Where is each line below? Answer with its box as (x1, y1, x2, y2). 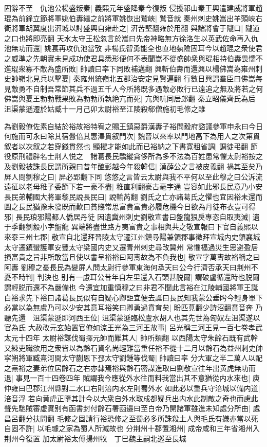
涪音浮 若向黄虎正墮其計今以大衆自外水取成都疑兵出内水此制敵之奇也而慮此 (4, 392, 258, 403)
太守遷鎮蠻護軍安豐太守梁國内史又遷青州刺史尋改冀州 (4, 241, 184, 252)
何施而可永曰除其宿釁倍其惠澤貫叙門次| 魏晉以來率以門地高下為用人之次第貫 (4, 131, 260, 141)
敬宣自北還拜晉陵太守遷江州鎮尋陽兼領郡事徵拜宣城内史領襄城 (51, 231, 260, 242)
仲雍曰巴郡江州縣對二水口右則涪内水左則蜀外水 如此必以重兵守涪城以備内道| (4, 382, 260, 393)
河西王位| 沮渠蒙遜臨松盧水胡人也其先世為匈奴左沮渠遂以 (68, 312, 260, 323)
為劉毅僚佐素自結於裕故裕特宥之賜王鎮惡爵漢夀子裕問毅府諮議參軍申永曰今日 (4, 120, 263, 131)
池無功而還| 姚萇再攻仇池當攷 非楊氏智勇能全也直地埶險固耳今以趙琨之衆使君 (4, 43, 263, 53)
